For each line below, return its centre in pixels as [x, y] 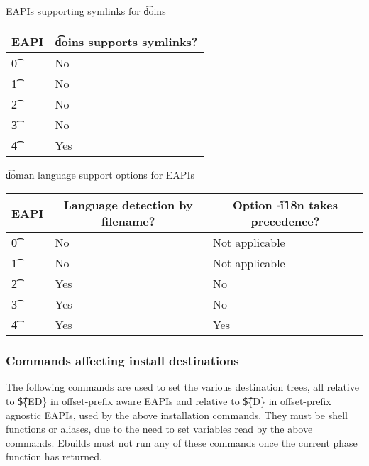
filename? [128, 221]
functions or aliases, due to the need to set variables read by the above [159, 429]
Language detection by [128, 205]
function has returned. [54, 456]
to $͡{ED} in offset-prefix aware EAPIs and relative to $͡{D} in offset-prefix [169, 401]
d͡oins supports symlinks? [126, 41]
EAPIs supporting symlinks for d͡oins [86, 11]
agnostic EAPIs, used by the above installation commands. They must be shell [177, 415]
